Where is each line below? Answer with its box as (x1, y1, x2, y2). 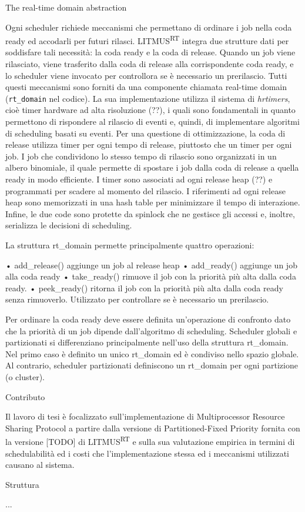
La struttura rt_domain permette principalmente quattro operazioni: (5, 239, 254, 251)
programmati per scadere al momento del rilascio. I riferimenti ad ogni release (5, 184, 286, 197)
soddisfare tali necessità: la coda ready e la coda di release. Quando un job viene (5, 46, 296, 58)
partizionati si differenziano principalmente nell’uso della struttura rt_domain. (5, 336, 289, 348)
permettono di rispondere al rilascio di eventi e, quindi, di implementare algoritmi (5, 115, 300, 128)
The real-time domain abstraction (5, 1, 127, 13)
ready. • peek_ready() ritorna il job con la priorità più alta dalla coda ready (5, 281, 283, 294)
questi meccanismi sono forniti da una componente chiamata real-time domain (5, 81, 287, 93)
